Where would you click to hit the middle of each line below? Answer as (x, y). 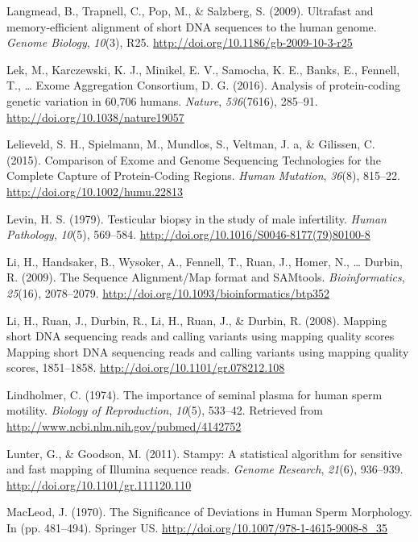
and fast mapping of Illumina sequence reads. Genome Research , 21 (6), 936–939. (205, 469)
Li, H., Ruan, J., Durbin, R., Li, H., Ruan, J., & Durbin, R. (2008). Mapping (197, 320)
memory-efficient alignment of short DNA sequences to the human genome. (192, 26)
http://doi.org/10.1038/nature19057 (95, 117)
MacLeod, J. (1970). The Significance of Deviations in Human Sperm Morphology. (210, 512)
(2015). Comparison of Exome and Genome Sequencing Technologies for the (194, 159)
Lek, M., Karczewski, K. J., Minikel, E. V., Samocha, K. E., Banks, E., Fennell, (203, 69)
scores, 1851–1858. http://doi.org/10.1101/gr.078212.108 (146, 367)
